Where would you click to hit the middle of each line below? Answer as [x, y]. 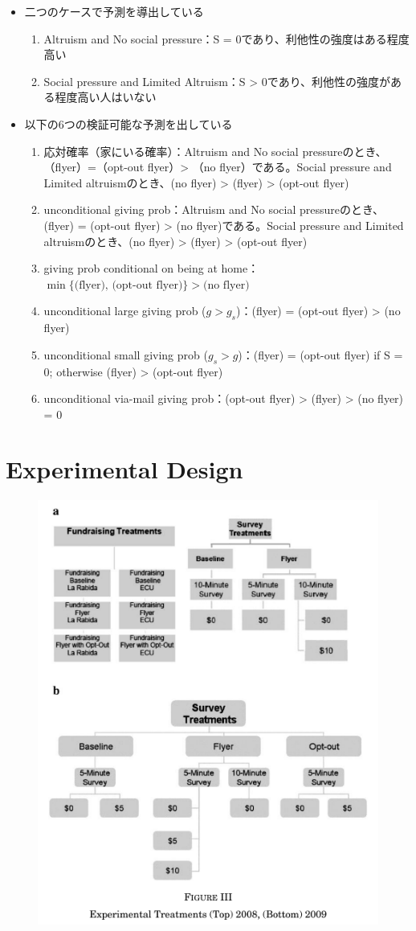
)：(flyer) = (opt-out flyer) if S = [320, 354]
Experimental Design [124, 469]
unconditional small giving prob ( [126, 354]
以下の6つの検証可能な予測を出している [128, 123]
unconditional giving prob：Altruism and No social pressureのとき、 [214, 209]
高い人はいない [117, 97]
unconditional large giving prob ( [125, 311]
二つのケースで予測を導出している [114, 11]
